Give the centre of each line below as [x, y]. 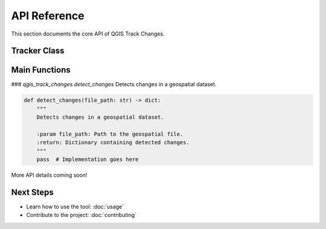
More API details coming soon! [49, 175]
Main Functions [41, 70]
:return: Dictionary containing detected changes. [113, 143]
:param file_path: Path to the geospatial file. [110, 134]
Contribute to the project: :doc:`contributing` [81, 215]
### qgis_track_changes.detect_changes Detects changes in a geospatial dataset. [114, 84]
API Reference [48, 16]
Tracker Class [38, 51]
